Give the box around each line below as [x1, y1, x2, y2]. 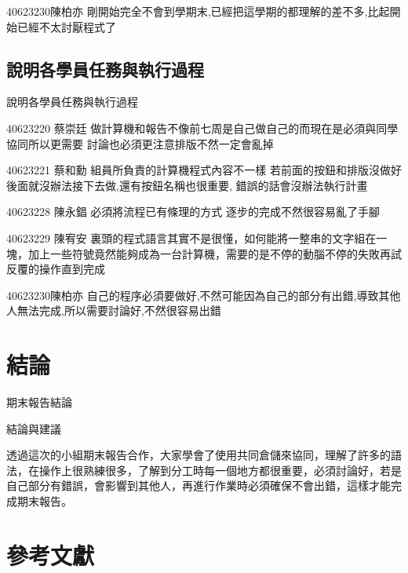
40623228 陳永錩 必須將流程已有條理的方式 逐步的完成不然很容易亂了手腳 [6, 203, 380, 220]
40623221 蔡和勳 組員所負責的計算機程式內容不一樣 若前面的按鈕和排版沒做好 [6, 162, 402, 178]
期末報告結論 [6, 394, 72, 411]
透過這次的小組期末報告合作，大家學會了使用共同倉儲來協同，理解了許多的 [6, 447, 391, 463]
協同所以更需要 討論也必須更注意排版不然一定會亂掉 [6, 135, 274, 151]
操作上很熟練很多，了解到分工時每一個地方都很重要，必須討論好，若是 [38, 462, 402, 478]
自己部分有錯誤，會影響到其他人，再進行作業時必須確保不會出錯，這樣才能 [6, 477, 391, 494]
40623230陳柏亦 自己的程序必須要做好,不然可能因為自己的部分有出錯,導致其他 [6, 286, 401, 303]
